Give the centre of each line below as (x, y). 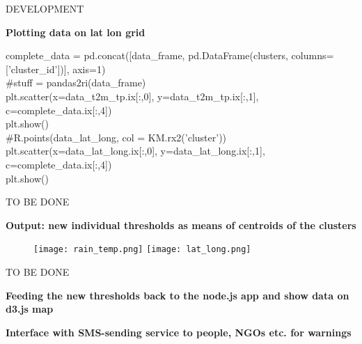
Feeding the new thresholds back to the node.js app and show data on (178, 295)
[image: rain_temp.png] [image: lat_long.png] (142, 250)
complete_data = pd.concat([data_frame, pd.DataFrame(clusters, (147, 55)
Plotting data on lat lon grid (76, 32)
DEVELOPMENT (45, 8)
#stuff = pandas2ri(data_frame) (76, 83)
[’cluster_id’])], (38, 69)
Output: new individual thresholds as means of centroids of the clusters (181, 225)
